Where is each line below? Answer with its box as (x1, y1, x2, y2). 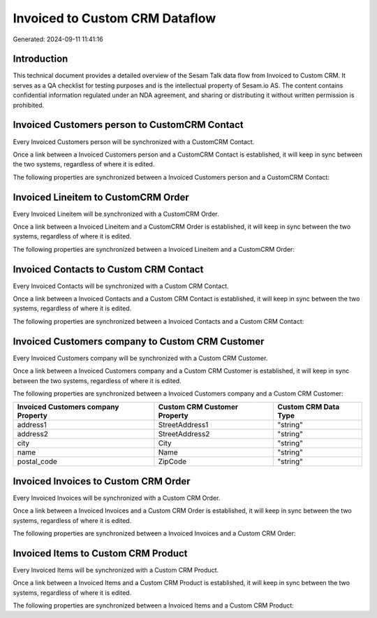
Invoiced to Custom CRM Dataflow (13, 10, 216, 26)
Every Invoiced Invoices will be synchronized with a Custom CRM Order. (13, 494, 221, 502)
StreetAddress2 (158, 429, 210, 439)
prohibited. (13, 101, 45, 109)
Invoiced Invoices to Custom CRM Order (13, 475, 191, 487)
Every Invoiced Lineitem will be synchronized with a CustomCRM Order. (13, 210, 219, 218)
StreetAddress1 (158, 420, 209, 430)
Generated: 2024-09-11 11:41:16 (13, 35, 104, 43)
